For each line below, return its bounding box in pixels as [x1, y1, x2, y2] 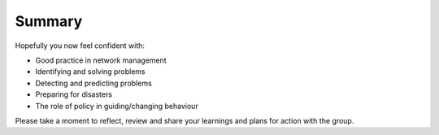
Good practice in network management [35, 55, 167, 65]
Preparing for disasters [35, 89, 113, 99]
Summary [15, 12, 83, 30]
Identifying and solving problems [35, 67, 146, 76]
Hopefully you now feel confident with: [15, 41, 146, 50]
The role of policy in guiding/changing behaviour [35, 101, 198, 111]
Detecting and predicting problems [35, 78, 152, 88]
